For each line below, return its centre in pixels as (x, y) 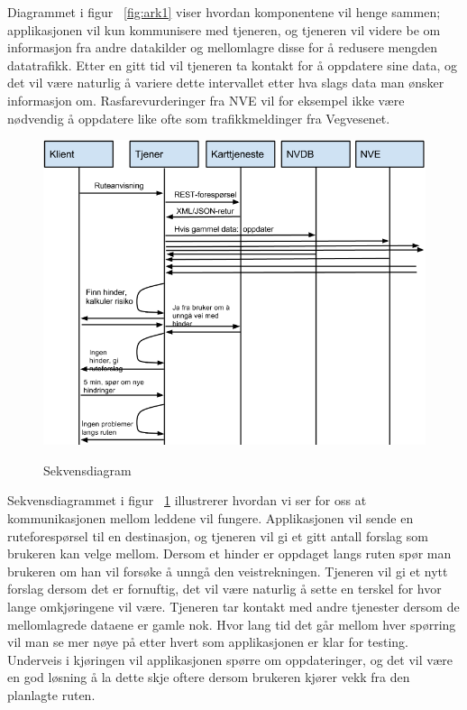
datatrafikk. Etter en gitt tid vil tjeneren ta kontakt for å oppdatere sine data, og (233, 65)
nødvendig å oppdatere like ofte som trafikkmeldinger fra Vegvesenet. (199, 118)
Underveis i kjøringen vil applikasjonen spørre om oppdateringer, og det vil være (230, 659)
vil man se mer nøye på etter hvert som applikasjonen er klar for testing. (208, 642)
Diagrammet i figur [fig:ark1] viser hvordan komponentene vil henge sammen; (224, 12)
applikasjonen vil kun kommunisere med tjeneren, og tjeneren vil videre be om (224, 29)
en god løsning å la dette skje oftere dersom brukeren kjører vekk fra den (209, 677)
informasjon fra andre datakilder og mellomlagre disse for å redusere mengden (223, 47)
